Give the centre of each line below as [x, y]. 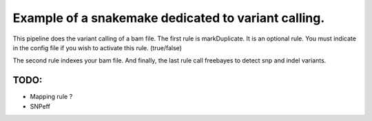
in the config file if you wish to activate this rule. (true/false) [97, 47]
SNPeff [40, 106]
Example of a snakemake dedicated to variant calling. [169, 18]
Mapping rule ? [51, 97]
